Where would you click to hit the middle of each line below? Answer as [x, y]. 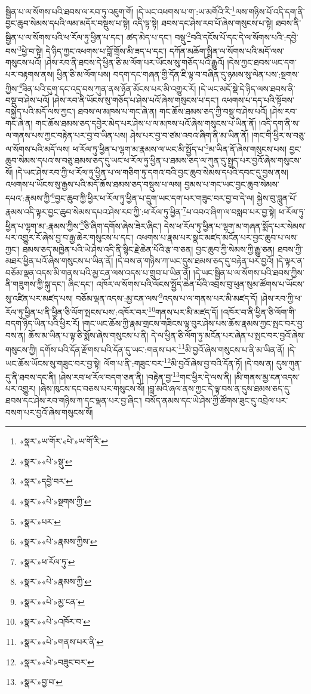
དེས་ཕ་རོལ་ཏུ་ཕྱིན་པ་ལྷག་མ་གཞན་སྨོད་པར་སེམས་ [235, 225]
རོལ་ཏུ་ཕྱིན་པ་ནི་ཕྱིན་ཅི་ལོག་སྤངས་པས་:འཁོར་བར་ [77, 311]
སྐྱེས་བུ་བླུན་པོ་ [277, 197]
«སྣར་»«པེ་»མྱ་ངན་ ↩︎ [52, 601]
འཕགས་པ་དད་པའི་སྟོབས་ [258, 99]
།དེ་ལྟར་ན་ [290, 261]
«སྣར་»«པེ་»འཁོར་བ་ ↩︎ [55, 621]
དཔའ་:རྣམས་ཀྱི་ [29, 197]
